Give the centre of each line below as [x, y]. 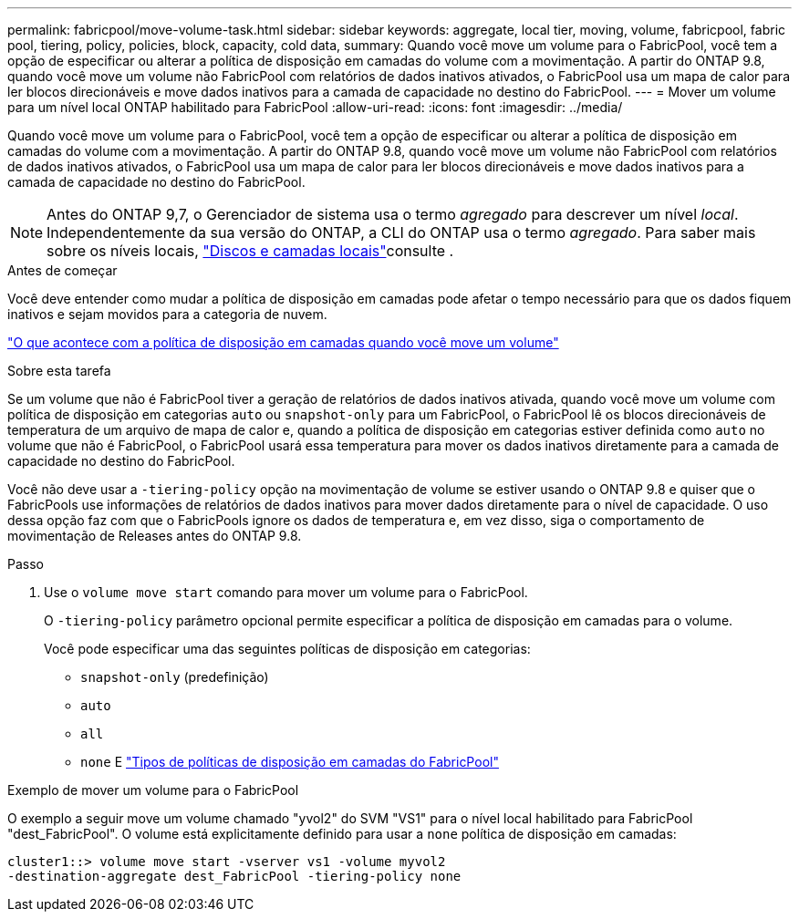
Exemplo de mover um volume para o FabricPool [153, 790]
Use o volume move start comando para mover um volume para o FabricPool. [286, 592]
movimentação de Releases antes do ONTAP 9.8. [155, 536]
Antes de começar [62, 270]
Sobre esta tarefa [59, 371]
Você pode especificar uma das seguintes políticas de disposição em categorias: [287, 649]
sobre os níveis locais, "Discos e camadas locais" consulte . [250, 251]
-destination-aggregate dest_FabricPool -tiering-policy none [234, 876]
